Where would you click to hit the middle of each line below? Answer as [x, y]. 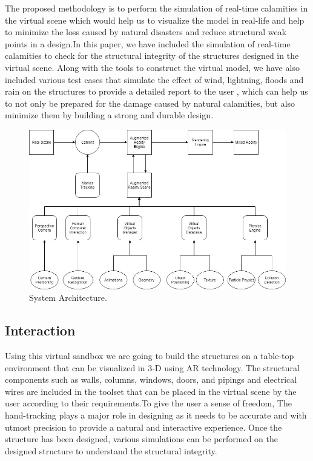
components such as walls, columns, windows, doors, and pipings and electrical [151, 379]
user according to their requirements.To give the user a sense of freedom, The [148, 403]
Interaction [40, 330]
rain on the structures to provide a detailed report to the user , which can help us [156, 91]
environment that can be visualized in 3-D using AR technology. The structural [152, 367]
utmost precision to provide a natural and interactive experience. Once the [143, 427]
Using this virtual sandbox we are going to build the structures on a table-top [150, 355]
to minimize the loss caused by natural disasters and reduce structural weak [146, 32]
